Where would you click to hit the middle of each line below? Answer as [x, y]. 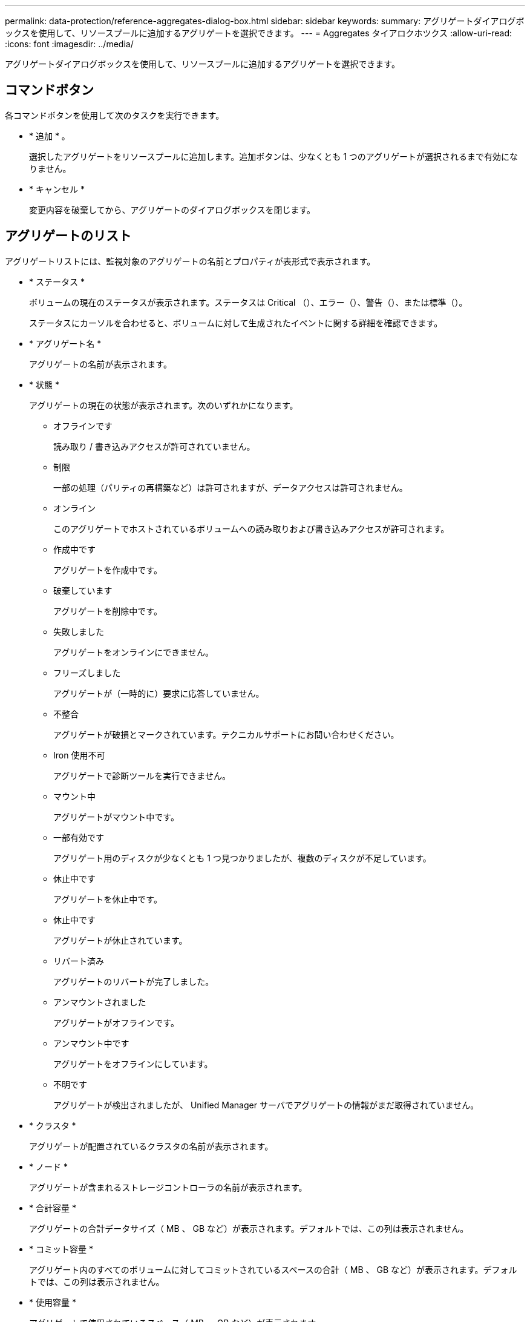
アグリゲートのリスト [68, 236]
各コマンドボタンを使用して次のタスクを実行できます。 [115, 115]
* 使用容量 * [53, 1302]
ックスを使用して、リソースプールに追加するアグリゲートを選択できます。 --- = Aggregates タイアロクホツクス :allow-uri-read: [259, 33]
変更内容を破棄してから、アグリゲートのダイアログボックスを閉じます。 [172, 209]
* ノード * [48, 1166]
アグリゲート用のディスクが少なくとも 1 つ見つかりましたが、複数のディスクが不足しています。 [242, 858]
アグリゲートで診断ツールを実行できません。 [142, 775]
